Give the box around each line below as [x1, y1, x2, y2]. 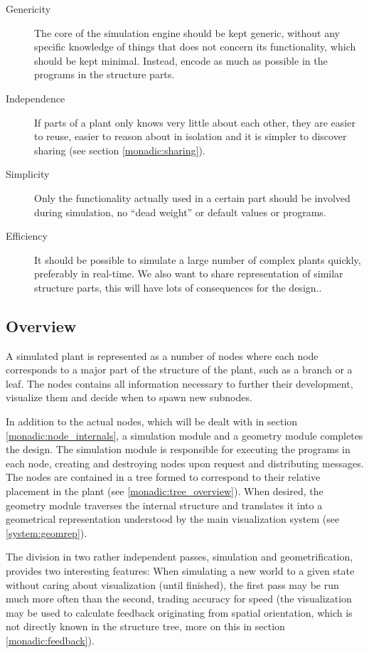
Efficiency [6, 228, 48, 243]
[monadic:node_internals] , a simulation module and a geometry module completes [6, 428, 363, 442]
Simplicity [6, 166, 50, 181]
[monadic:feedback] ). [6, 632, 95, 647]
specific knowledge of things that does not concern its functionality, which [34, 39, 356, 54]
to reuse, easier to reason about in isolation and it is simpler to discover [34, 129, 347, 144]
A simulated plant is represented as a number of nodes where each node [6, 348, 319, 363]
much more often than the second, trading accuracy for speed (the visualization [6, 591, 352, 606]
